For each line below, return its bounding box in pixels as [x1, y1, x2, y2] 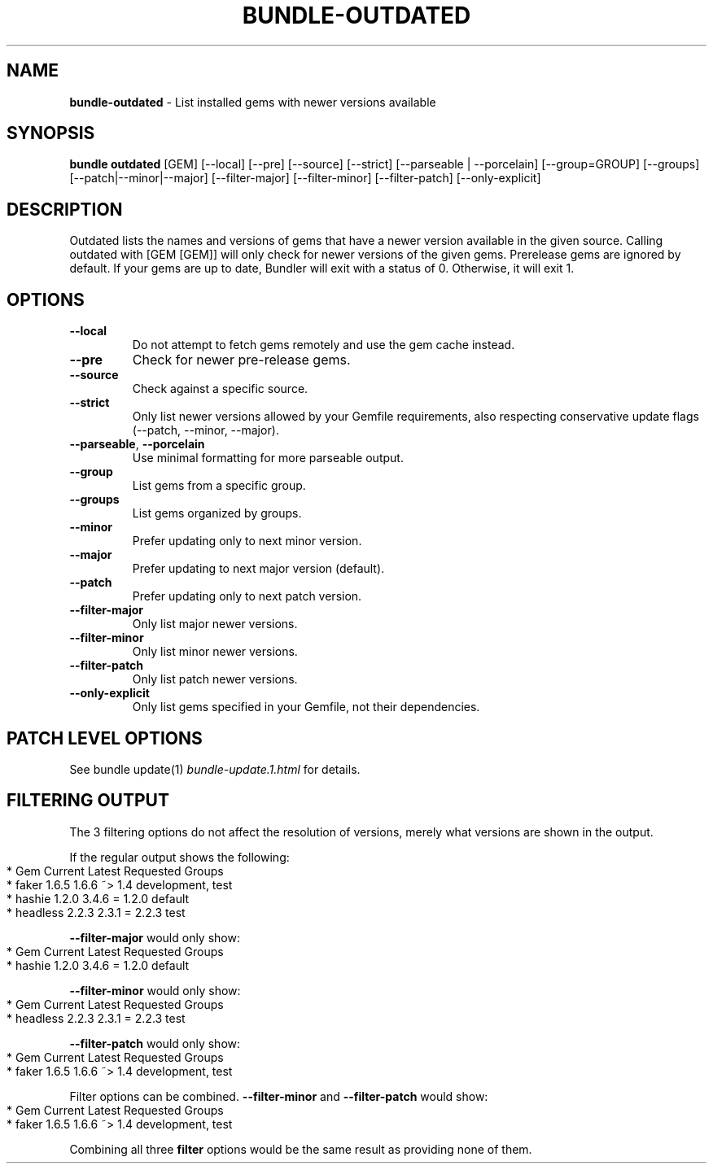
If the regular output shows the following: [69, 849, 290, 864]
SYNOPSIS [7, 123, 95, 144]
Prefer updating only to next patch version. [132, 589, 362, 604]
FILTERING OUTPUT [7, 790, 169, 811]
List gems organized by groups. [132, 506, 302, 521]
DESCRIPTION [7, 199, 123, 220]
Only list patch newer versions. [132, 672, 298, 687]
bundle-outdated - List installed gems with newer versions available [69, 94, 436, 109]
